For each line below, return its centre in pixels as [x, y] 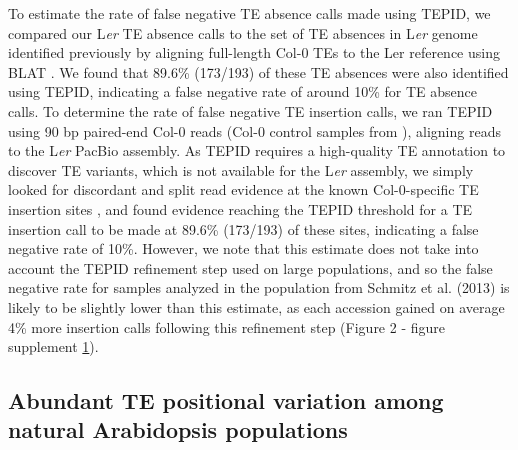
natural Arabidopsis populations [178, 429]
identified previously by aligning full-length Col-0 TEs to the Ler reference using [254, 52]
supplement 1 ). [53, 346]
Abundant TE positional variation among [226, 400]
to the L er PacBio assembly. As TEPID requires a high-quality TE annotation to [257, 150]
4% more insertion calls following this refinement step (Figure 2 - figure [227, 326]
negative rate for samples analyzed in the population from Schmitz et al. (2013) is [259, 287]
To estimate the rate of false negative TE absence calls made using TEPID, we [249, 13]
